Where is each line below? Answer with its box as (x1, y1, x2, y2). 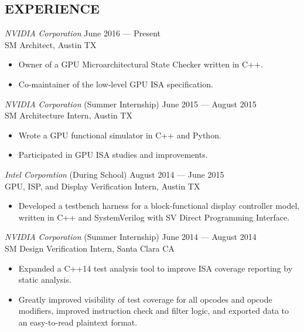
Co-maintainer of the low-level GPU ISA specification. (18, 77, 213, 90)
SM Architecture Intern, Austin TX (5, 109, 132, 121)
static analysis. (18, 273, 71, 286)
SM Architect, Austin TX (5, 38, 97, 50)
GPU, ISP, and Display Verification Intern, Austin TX (5, 179, 200, 192)
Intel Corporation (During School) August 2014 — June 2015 (5, 168, 224, 180)
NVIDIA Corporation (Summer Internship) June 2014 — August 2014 (5, 231, 257, 243)
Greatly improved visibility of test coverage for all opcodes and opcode (18, 293, 272, 305)
